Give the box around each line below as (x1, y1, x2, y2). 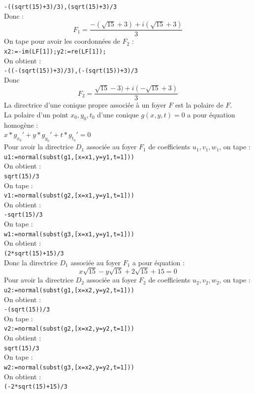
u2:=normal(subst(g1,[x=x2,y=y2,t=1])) (4, 286, 134, 294)
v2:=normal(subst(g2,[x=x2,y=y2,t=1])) (4, 325, 134, 333)
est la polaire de (175, 100, 223, 110)
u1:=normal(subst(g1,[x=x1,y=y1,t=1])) (4, 153, 134, 161)
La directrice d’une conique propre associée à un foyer (4, 100, 166, 110)
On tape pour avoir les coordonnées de (4, 36, 120, 46)
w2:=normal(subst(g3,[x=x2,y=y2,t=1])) (4, 364, 134, 371)
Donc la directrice (4, 257, 58, 267)
